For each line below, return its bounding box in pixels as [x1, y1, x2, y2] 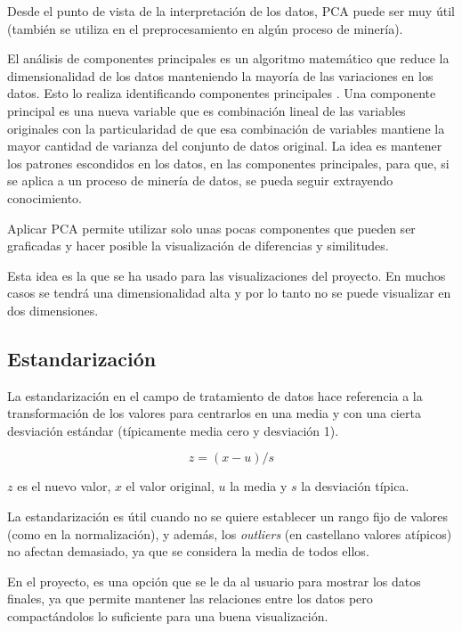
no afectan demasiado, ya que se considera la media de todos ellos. [7, 542, 369, 561]
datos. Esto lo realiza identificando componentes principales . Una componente [7, 84, 436, 102]
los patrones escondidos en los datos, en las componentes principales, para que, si [7, 153, 450, 172]
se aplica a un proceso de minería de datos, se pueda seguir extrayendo [7, 171, 393, 190]
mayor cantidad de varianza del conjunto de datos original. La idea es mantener [7, 136, 442, 155]
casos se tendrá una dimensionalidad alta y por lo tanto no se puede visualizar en [7, 283, 451, 302]
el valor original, [126, 477, 215, 496]
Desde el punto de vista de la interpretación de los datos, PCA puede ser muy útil [7, 2, 455, 20]
